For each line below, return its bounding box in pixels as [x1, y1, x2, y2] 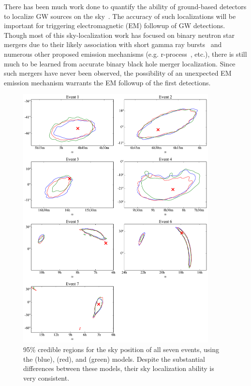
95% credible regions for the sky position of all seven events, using [23, 344, 220, 354]
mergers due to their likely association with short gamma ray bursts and [4, 39, 222, 49]
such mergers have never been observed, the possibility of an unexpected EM [4, 68, 232, 78]
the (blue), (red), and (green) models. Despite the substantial [23, 354, 205, 364]
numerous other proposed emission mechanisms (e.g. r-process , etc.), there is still [4, 48, 247, 59]
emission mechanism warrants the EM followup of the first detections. [4, 77, 211, 87]
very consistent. [23, 372, 70, 383]
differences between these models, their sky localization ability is [23, 363, 214, 373]
